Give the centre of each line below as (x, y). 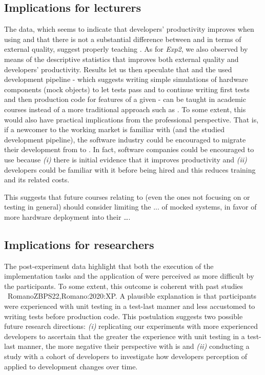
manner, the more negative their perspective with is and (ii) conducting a (134, 346)
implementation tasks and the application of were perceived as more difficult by (129, 276)
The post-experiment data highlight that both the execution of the (109, 266)
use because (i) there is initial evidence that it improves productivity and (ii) (126, 159)
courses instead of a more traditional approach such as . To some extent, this (125, 109)
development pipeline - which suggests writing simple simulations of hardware (126, 79)
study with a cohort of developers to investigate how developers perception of (126, 356)
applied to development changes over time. (71, 366)
